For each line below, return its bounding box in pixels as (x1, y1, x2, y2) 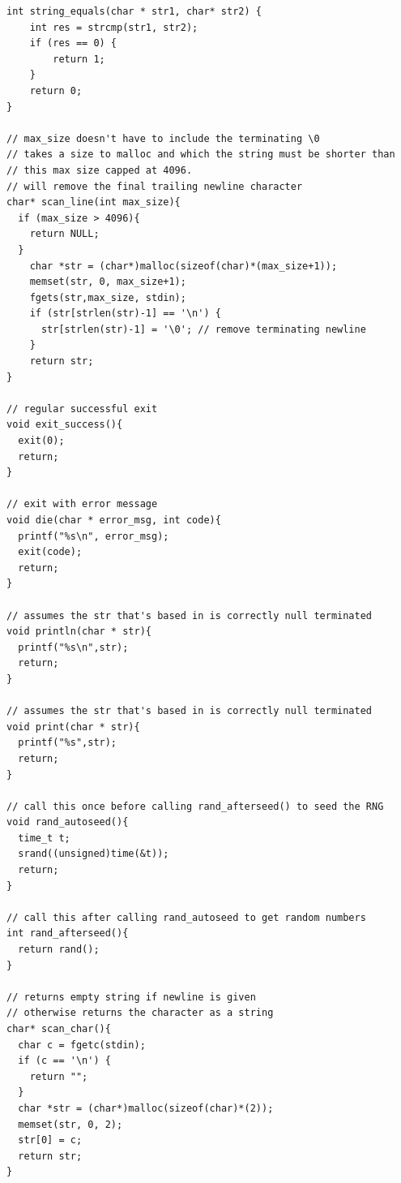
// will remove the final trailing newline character (6, 180, 303, 192)
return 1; (53, 53, 105, 65)
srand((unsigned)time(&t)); (18, 848, 169, 860)
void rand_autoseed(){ (6, 816, 129, 828)
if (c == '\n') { (18, 1055, 111, 1067)
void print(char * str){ (6, 721, 140, 733)
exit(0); (18, 435, 65, 447)
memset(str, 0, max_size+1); (29, 276, 186, 288)
